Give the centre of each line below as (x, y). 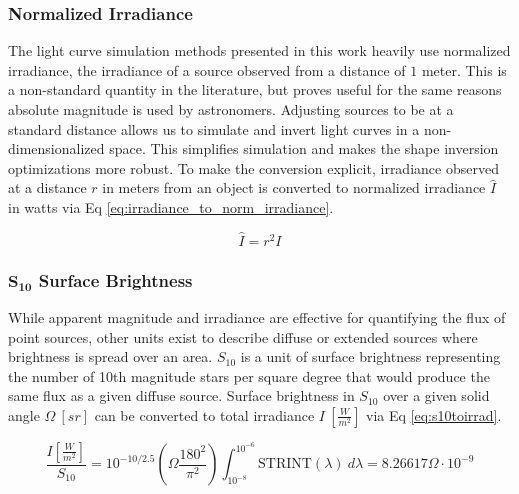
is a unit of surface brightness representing (370, 356)
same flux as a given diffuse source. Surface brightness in (181, 395)
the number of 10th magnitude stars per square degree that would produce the (249, 375)
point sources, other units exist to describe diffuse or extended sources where (243, 336)
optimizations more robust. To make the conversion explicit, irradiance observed (253, 167)
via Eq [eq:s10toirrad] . (434, 414)
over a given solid (436, 395)
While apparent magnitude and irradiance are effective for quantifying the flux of (257, 317)
